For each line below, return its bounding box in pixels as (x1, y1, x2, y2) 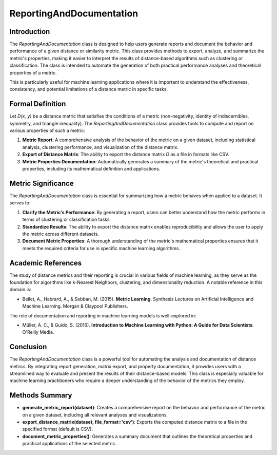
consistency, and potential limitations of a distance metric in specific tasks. (9, 86, 168, 92)
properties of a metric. (9, 69, 57, 75)
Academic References (9, 258, 82, 267)
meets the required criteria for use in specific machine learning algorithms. (22, 245, 181, 251)
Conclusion (9, 343, 47, 351)
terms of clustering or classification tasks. (22, 216, 111, 223)
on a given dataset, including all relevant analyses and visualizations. (22, 411, 168, 418)
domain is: (9, 287, 32, 293)
